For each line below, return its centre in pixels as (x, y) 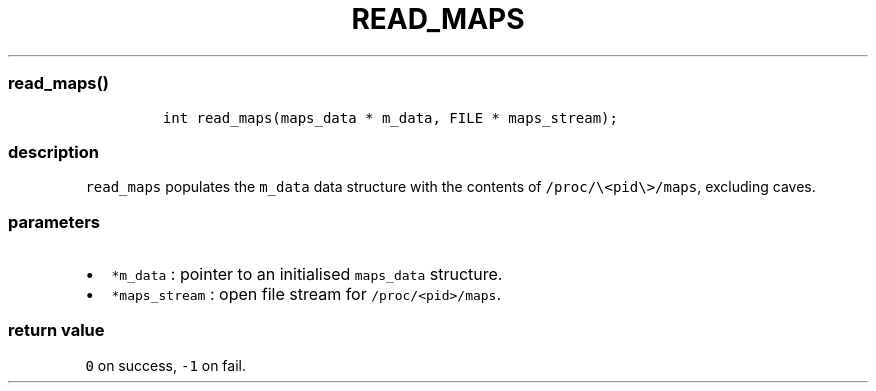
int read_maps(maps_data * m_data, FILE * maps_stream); (390, 117)
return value (56, 330)
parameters (54, 221)
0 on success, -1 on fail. (165, 365)
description (53, 151)
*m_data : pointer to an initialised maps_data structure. (307, 274)
